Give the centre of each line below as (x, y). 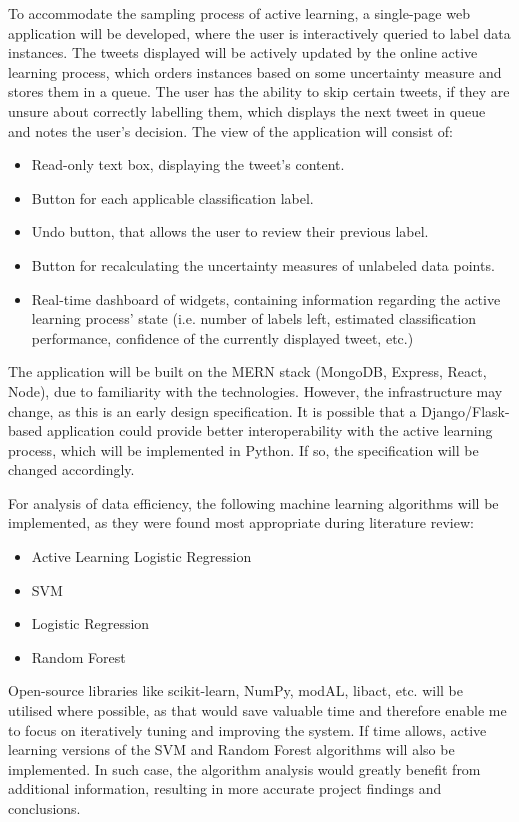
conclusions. (44, 808)
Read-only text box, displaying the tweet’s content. (188, 164)
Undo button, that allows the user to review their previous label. (230, 231)
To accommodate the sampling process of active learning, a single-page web (239, 13)
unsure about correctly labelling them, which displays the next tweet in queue (247, 110)
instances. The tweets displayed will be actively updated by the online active (243, 52)
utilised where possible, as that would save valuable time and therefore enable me (257, 710)
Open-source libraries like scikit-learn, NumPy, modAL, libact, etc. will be (236, 690)
